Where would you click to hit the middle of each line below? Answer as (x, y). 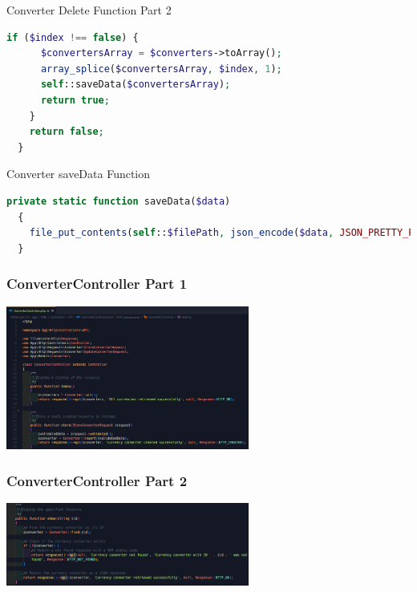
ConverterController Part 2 (97, 480)
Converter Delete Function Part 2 (89, 10)
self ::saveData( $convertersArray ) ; (136, 85)
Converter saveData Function (79, 174)
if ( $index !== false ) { (73, 37)
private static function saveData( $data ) (119, 201)
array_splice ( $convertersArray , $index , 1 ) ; (161, 69)
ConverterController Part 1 (97, 284)
